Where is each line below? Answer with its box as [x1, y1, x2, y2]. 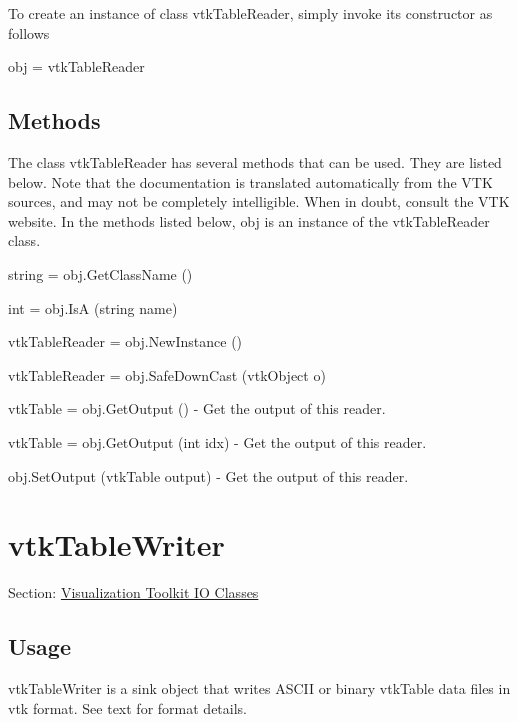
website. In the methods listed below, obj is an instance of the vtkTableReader [8, 210, 490, 231]
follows [8, 22, 50, 43]
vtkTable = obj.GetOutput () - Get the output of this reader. [8, 398, 386, 419]
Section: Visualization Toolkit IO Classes [8, 582, 259, 603]
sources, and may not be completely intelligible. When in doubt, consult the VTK [8, 191, 510, 212]
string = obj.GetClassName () [8, 263, 193, 284]
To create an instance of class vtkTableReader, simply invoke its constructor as [8, 3, 493, 23]
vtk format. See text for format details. [8, 697, 247, 718]
